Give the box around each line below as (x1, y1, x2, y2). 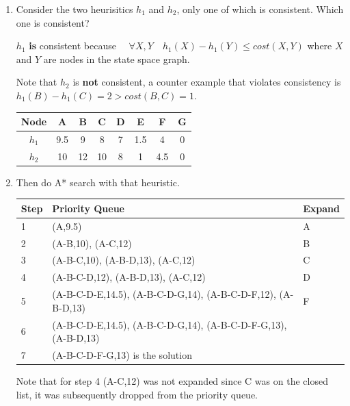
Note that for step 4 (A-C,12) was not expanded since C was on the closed (16, 374, 328, 388)
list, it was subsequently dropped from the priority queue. (16, 387, 258, 401)
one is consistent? (16, 15, 90, 29)
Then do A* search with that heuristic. (16, 175, 180, 189)
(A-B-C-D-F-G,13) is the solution (52, 348, 192, 362)
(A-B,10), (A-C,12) (52, 236, 132, 250)
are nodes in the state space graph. (43, 51, 190, 66)
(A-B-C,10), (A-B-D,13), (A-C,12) (52, 253, 196, 267)
